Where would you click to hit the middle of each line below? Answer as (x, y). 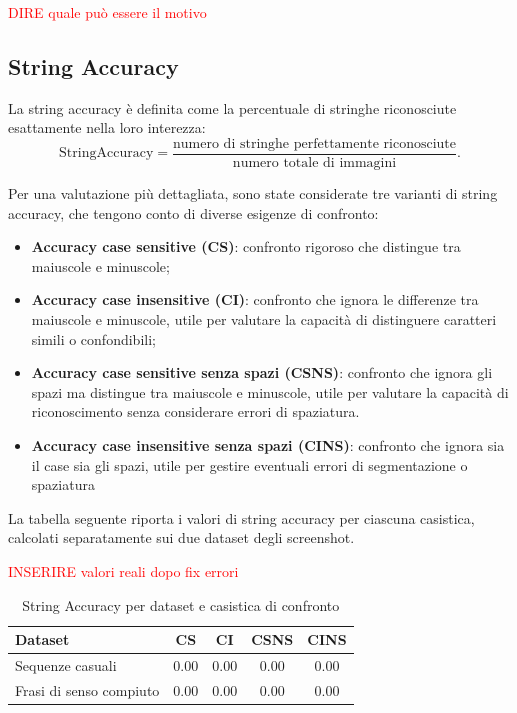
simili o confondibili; (93, 338)
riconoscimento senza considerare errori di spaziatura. (195, 411)
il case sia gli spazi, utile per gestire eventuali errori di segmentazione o (249, 464)
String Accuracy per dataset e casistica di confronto (181, 604)
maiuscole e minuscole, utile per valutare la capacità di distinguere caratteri (264, 319)
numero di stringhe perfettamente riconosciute (315, 143)
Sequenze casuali (66, 664)
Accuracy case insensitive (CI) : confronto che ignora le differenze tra (255, 299)
